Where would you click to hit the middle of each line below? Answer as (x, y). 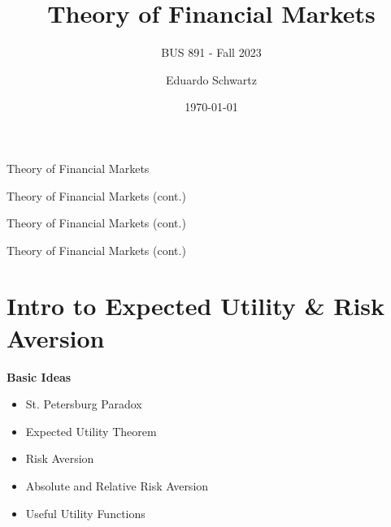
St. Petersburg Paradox (84, 404)
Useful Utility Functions (85, 513)
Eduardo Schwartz (211, 79)
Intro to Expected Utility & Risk (196, 306)
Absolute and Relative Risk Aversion (117, 485)
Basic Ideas (39, 376)
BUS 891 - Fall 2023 (211, 52)
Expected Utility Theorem (91, 431)
